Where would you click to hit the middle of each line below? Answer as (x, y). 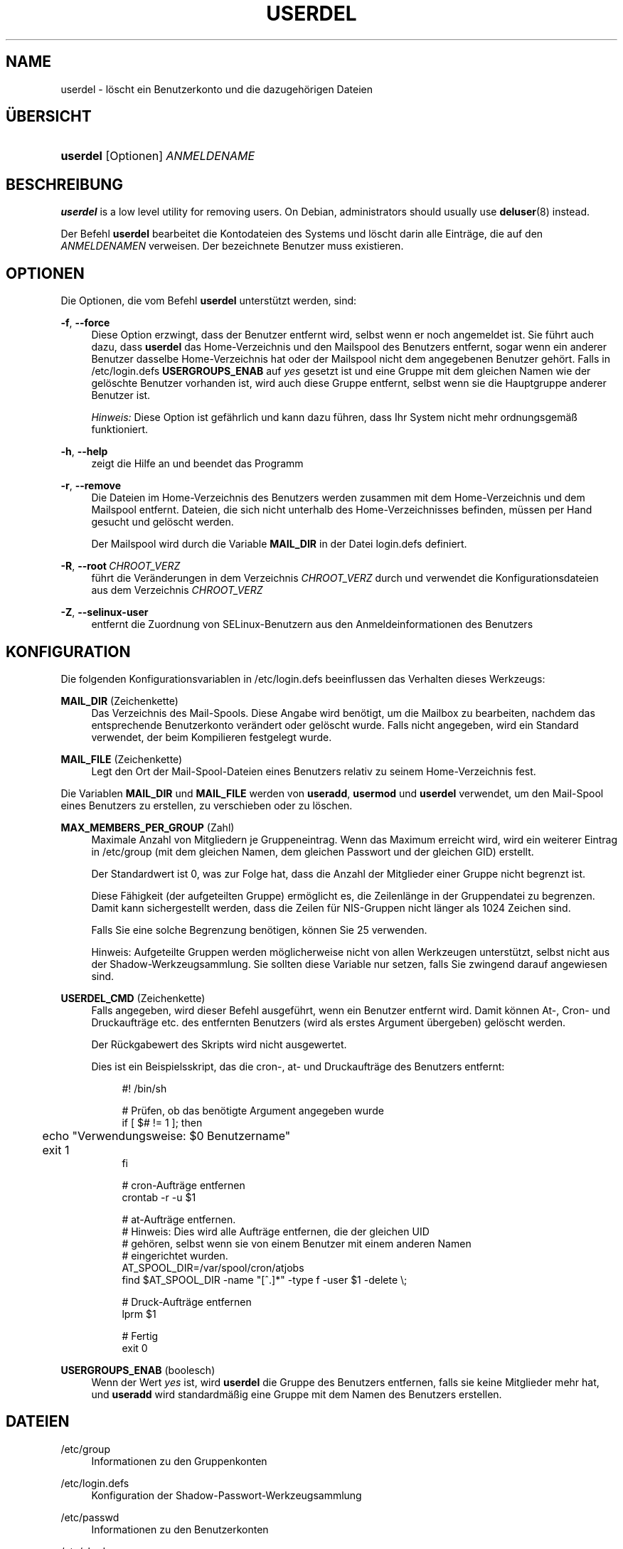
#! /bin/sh (144, 1088)
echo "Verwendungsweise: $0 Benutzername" (166, 1135)
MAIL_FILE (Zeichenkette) (122, 759)
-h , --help (84, 452)
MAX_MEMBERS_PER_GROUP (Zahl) (148, 827)
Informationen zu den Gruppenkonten (179, 1461)
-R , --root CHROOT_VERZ (121, 566)
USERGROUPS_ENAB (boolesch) (138, 1370)
